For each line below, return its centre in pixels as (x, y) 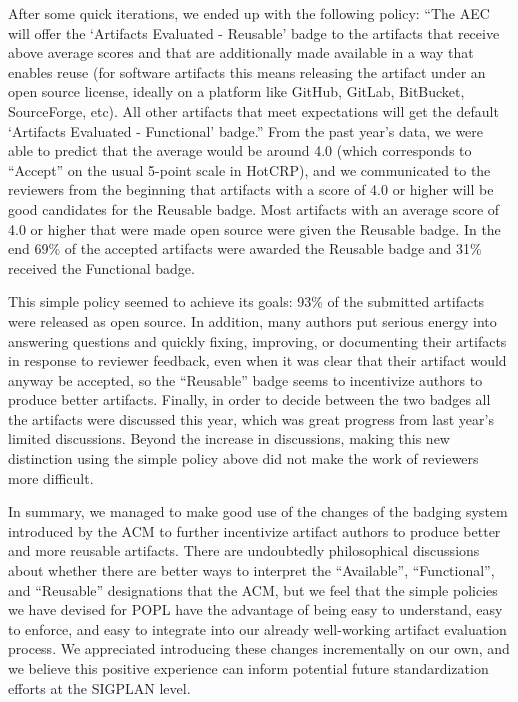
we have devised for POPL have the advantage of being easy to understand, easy (255, 609)
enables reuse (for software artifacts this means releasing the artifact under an (247, 71)
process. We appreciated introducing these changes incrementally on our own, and (259, 648)
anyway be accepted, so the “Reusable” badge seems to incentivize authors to (245, 379)
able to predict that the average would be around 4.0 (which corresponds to (240, 150)
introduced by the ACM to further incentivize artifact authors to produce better (254, 530)
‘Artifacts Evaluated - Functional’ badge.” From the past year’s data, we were (246, 130)
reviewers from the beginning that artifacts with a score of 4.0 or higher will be (251, 189)
